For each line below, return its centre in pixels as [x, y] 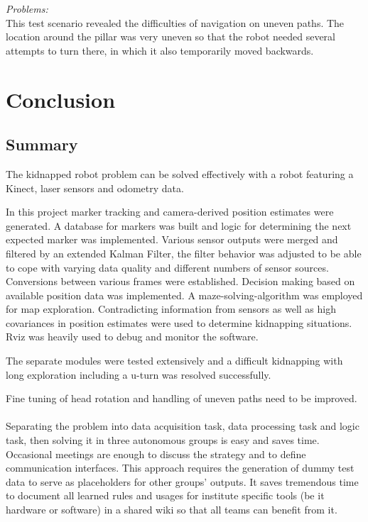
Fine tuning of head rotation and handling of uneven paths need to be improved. [182, 398]
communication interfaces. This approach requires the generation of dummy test [180, 468]
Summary [42, 144]
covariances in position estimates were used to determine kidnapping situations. [179, 322]
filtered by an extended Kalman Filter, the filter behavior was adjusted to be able [184, 253]
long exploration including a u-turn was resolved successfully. [139, 374]
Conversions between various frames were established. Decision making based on [180, 281]
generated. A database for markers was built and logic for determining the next [179, 225]
